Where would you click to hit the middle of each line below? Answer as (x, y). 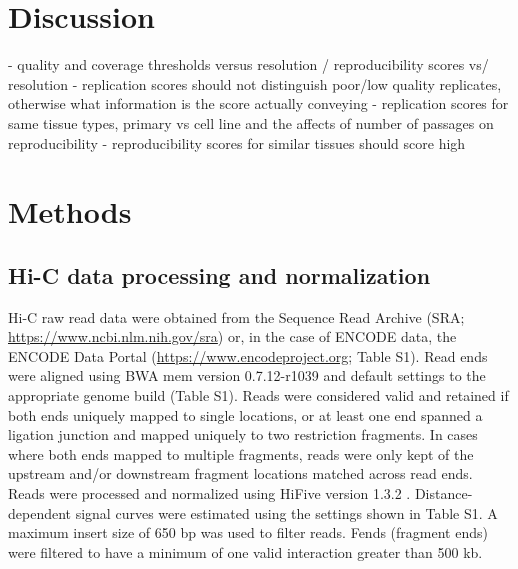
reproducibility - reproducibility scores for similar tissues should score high (237, 142)
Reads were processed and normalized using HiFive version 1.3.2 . (209, 493)
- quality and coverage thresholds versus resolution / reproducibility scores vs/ (248, 64)
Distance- (443, 493)
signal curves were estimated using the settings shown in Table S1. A (286, 512)
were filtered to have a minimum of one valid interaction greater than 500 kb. (245, 551)
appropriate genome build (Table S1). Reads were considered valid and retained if (258, 395)
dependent (40, 512)
